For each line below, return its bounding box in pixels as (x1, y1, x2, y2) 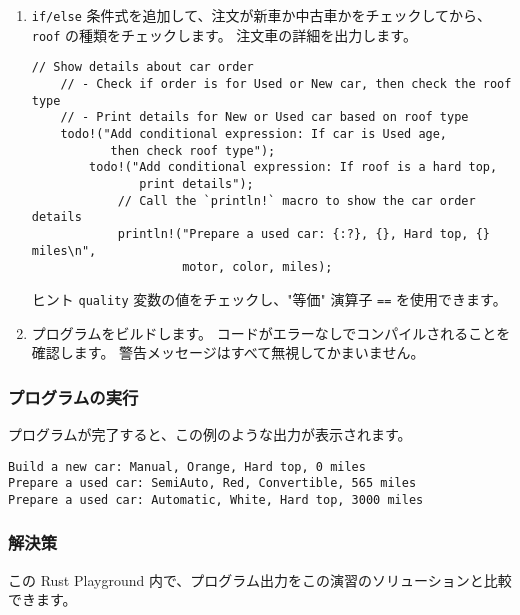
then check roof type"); (110, 143, 276, 158)
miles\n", (31, 243, 97, 258)
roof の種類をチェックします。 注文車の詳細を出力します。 (31, 24, 417, 45)
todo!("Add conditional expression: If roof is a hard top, (89, 160, 498, 175)
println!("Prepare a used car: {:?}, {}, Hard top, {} (117, 226, 490, 241)
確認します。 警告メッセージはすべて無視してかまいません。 (31, 342, 425, 363)
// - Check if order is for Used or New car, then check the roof (60, 76, 512, 91)
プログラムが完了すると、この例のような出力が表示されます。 (8, 423, 412, 444)
